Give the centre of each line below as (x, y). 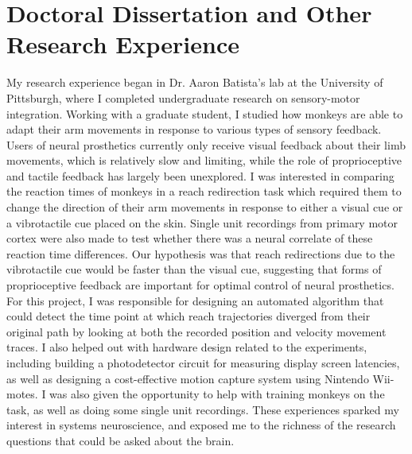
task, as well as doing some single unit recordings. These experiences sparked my (203, 409)
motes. (22, 394)
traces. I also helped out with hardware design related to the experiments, (187, 347)
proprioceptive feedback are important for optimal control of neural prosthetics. (200, 285)
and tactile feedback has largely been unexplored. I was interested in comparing (200, 175)
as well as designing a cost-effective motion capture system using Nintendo (188, 378)
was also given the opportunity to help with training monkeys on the (217, 394)
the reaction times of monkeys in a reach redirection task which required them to (204, 191)
